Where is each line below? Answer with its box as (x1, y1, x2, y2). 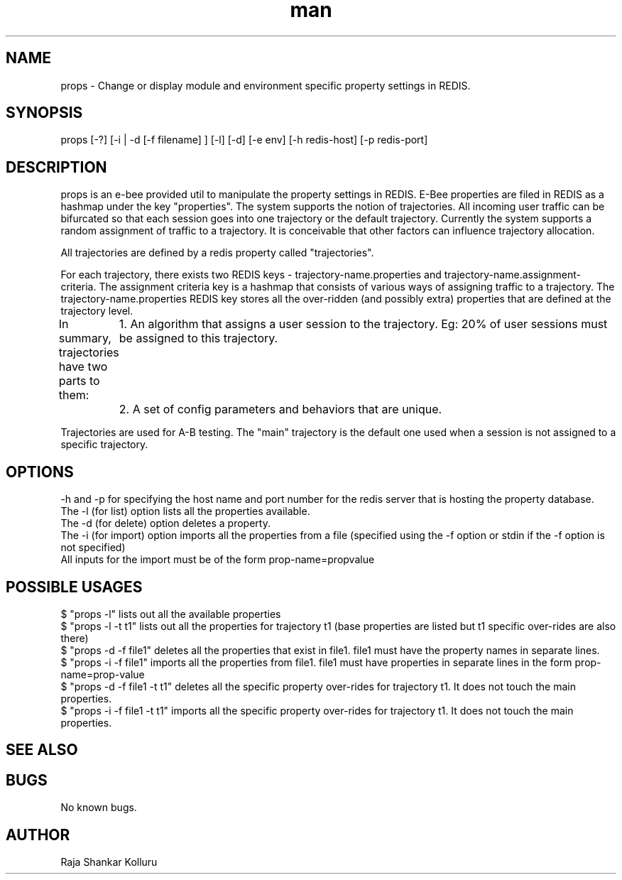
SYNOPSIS (6, 104, 83, 122)
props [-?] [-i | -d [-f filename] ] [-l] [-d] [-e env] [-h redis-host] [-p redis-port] (60, 134, 428, 146)
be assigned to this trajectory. (119, 331, 278, 346)
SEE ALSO (6, 741, 78, 759)
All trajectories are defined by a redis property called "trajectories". (60, 246, 374, 259)
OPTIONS (6, 462, 74, 481)
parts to (58, 374, 100, 389)
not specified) (60, 541, 126, 554)
